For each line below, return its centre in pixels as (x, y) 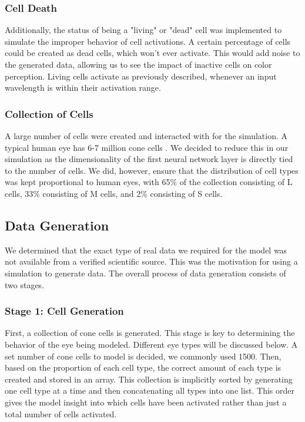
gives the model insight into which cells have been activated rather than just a (146, 402)
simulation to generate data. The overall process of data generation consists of (145, 273)
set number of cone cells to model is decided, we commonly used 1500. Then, (143, 356)
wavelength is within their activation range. (83, 88)
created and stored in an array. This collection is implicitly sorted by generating (149, 379)
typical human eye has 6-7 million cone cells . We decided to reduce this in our (147, 147)
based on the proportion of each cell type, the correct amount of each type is (143, 367)
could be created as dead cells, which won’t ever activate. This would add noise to (152, 53)
